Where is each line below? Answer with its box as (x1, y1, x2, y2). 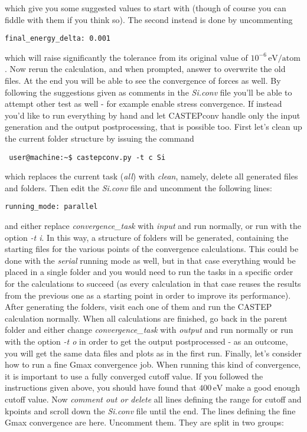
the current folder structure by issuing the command (5, 132, 194, 144)
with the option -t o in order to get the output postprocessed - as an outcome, (5, 335, 288, 348)
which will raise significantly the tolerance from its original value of (5, 51, 248, 63)
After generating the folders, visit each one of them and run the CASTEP (5, 300, 272, 313)
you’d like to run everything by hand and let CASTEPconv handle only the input (5, 109, 301, 121)
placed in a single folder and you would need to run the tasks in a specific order (5, 266, 293, 278)
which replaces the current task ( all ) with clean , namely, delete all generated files (5, 170, 298, 182)
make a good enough (226, 381, 301, 394)
